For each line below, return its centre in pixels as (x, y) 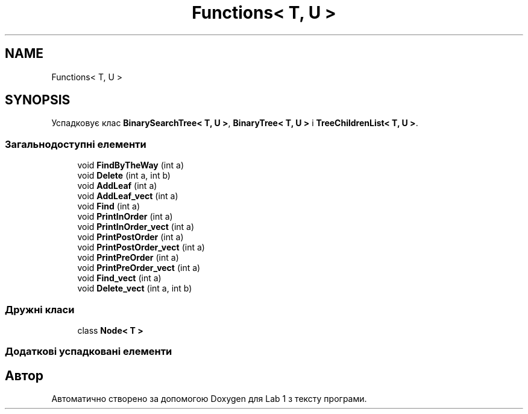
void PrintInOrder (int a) (125, 217)
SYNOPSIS (38, 100)
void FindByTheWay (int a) (130, 165)
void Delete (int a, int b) (124, 176)
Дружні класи (40, 309)
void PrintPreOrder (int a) (128, 258)
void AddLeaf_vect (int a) (128, 196)
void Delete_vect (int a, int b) (135, 288)
